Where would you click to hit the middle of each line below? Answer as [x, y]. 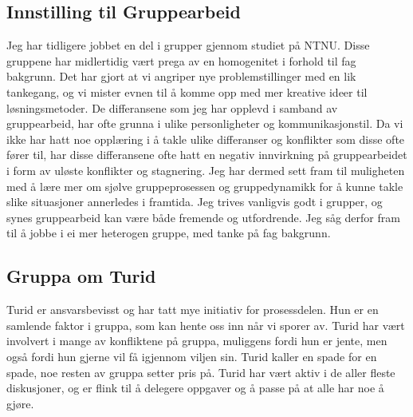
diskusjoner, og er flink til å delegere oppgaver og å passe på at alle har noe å [195, 388]
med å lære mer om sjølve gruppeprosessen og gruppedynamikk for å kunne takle [205, 186]
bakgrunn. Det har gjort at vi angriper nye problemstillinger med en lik [181, 76]
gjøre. [20, 403]
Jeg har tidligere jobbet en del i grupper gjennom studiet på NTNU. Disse [188, 45]
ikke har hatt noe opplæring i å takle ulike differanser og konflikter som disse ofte [206, 139]
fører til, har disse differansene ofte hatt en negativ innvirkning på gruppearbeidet [207, 155]
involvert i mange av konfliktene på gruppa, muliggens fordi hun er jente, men [197, 341]
